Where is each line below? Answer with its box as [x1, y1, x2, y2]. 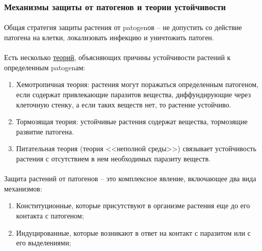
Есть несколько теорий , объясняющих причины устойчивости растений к [4, 52, 231, 63]
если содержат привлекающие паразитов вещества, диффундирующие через [16, 89, 251, 99]
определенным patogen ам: [4, 62, 86, 72]
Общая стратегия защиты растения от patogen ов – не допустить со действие [4, 22, 242, 33]
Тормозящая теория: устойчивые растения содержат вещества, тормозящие [16, 116, 248, 127]
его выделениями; [16, 237, 71, 248]
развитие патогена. [16, 126, 74, 136]
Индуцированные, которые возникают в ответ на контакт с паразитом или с [16, 227, 251, 238]
